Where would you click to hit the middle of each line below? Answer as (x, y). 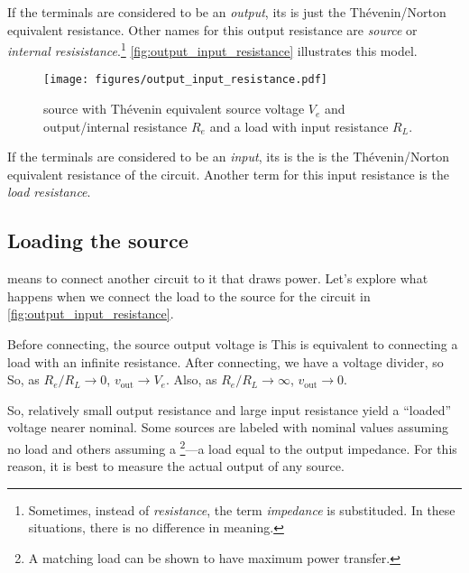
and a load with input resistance (299, 126)
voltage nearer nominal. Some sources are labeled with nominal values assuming (228, 427)
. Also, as (191, 379)
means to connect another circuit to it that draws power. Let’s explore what (218, 278)
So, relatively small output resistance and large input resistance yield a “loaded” (230, 409)
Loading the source (98, 240)
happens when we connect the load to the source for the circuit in (189, 296)
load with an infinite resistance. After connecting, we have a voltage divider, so (225, 361)
